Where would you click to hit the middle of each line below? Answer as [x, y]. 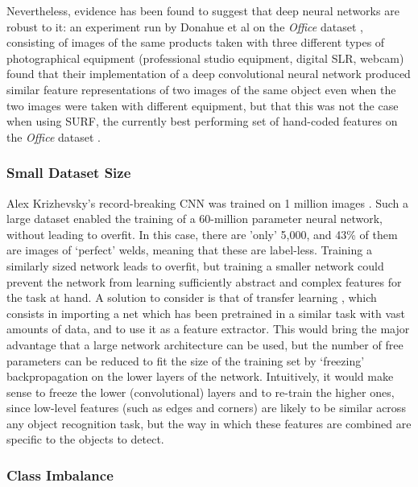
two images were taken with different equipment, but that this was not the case [203, 105]
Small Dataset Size [69, 173]
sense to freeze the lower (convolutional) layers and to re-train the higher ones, [201, 392]
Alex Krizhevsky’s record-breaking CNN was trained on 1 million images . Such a [208, 202]
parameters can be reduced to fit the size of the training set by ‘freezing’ [186, 360]
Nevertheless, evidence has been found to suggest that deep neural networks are [203, 10]
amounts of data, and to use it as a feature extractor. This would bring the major [208, 329]
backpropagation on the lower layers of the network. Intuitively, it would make [200, 376]
